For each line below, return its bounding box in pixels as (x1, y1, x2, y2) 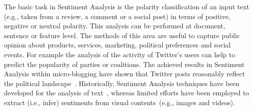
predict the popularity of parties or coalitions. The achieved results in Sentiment (4, 59, 245, 69)
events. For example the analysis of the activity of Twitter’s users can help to (4, 49, 235, 59)
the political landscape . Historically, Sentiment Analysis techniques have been (4, 78, 240, 88)
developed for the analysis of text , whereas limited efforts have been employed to (4, 88, 249, 98)
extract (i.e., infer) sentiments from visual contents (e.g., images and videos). (4, 97, 235, 107)
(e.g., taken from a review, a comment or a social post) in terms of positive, (4, 11, 231, 21)
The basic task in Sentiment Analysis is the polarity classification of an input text (4, 1, 250, 11)
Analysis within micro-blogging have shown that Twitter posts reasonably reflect (4, 68, 245, 79)
